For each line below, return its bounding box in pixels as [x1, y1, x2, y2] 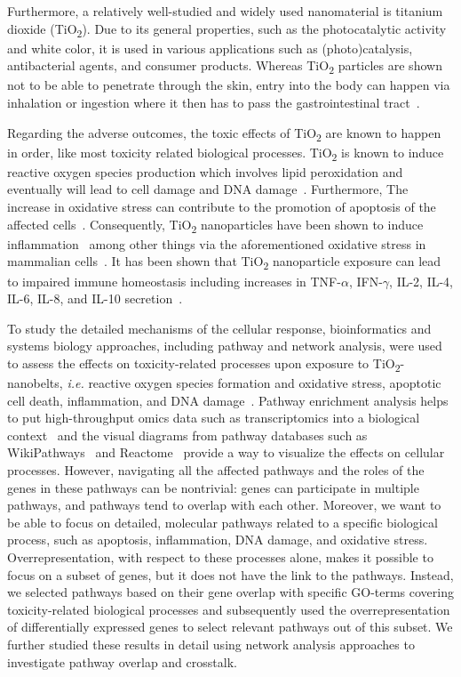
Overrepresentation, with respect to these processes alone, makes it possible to [7, 547, 433, 566]
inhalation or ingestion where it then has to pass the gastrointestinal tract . [7, 93, 420, 112]
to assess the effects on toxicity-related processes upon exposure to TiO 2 [7, 353, 401, 375]
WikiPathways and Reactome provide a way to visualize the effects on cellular [7, 443, 445, 462]
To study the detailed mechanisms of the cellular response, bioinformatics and [7, 318, 432, 337]
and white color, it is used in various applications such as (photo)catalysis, [7, 38, 413, 57]
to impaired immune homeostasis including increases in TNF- [7, 271, 341, 290]
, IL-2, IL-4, [389, 271, 454, 290]
